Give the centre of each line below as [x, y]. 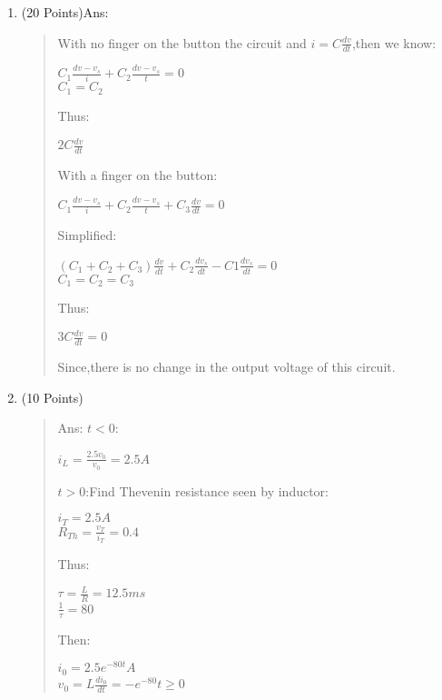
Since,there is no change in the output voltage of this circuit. [226, 366]
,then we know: [394, 42]
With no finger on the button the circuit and [182, 42]
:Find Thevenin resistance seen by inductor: [207, 490]
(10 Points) [52, 397]
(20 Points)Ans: [65, 12]
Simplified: [87, 235]
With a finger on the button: [138, 174]
